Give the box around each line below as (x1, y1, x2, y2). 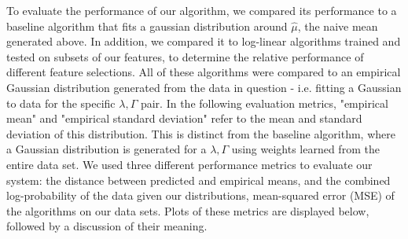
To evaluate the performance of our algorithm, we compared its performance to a (6, 2, 397, 18)
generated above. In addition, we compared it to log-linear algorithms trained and (6, 33, 401, 50)
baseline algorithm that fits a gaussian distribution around (6, 17, 288, 34)
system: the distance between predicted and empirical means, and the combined (6, 171, 391, 188)
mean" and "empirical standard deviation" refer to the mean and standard (6, 110, 362, 127)
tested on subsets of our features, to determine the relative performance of (6, 48, 364, 64)
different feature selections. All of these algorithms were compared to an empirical (6, 64, 401, 80)
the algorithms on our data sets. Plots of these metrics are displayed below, (6, 202, 369, 219)
